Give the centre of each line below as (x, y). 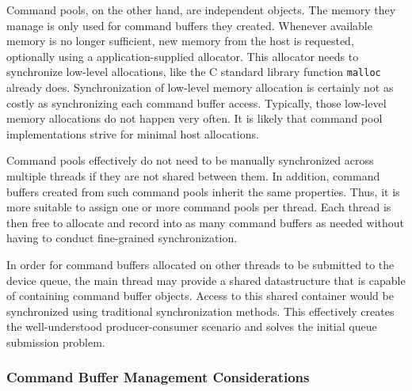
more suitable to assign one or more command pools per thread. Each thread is (199, 207)
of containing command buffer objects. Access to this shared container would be (200, 296)
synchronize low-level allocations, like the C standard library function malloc (194, 72)
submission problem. (56, 342)
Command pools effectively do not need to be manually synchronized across (190, 160)
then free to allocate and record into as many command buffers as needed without (206, 222)
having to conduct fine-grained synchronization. (122, 238)
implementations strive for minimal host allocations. (133, 133)
